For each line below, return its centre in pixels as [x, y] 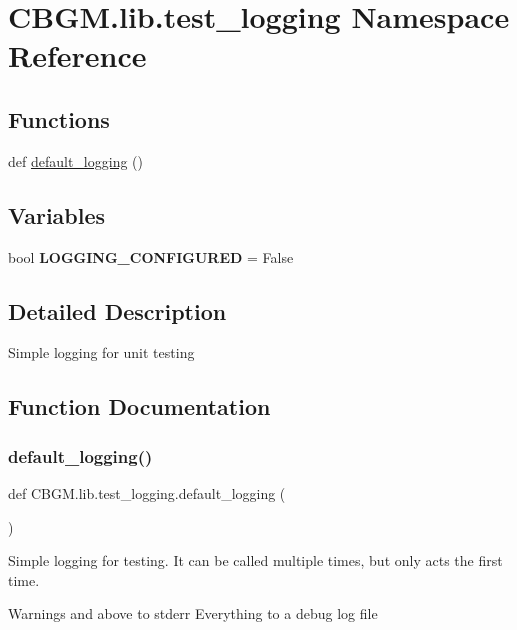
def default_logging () [75, 160]
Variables [57, 214]
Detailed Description [117, 310]
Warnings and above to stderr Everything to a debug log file [193, 613]
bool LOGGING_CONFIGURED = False [151, 256]
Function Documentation [139, 406]
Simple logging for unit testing [101, 352]
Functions [59, 118]
